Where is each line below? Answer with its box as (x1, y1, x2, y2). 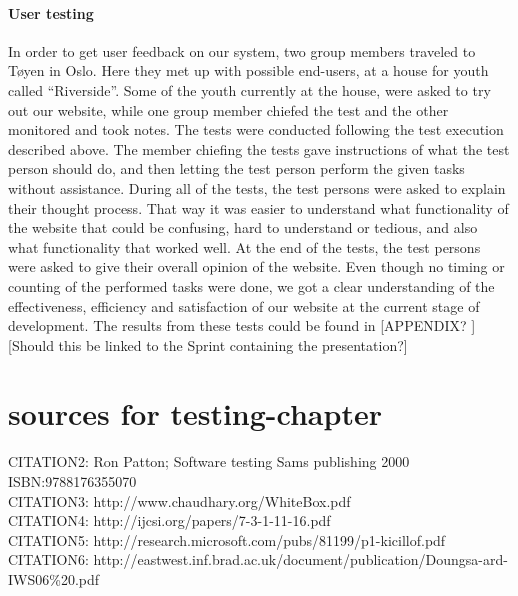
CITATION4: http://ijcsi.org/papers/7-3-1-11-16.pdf (8, 510, 331, 531)
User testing (8, 2, 94, 23)
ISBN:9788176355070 (8, 471, 137, 492)
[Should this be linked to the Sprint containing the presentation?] (8, 334, 408, 355)
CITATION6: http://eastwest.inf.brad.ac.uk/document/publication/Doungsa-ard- (8, 549, 508, 570)
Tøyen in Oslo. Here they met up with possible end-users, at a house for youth (8, 60, 489, 81)
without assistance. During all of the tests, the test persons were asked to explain (8, 177, 506, 198)
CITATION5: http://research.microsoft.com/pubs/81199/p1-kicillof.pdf (8, 529, 446, 550)
